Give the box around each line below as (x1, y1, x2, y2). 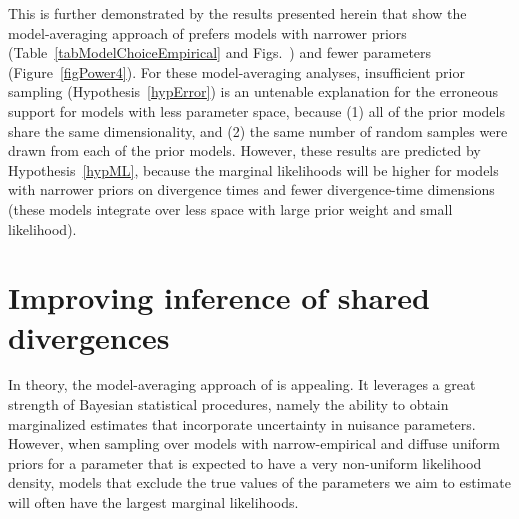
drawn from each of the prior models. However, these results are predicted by (8, 140, 481, 161)
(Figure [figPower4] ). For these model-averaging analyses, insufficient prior (8, 61, 465, 82)
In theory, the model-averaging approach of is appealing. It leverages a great (8, 374, 476, 395)
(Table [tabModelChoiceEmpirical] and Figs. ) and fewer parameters (8, 42, 432, 63)
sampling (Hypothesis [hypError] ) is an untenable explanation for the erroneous (8, 81, 499, 102)
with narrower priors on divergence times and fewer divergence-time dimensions (8, 179, 495, 200)
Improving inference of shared (8, 277, 430, 318)
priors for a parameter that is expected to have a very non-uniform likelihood (8, 452, 482, 473)
